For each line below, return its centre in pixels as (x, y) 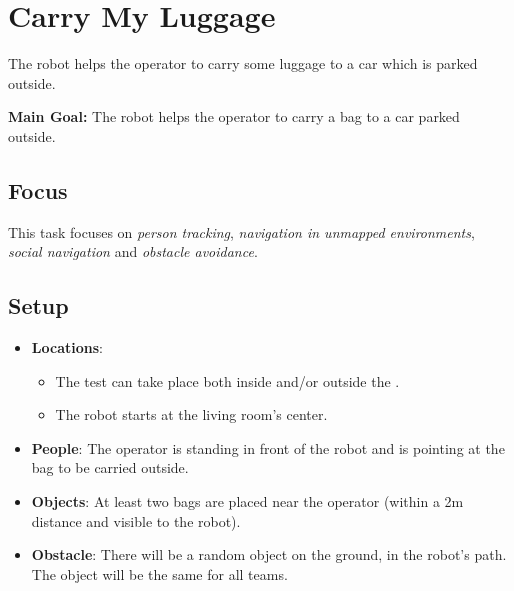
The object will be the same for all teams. (159, 573)
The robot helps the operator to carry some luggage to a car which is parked (243, 63)
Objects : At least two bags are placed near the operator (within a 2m (247, 501)
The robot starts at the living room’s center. (191, 414)
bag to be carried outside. (110, 467)
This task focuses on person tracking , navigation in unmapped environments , (241, 231)
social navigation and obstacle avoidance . (133, 251)
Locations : (67, 347)
